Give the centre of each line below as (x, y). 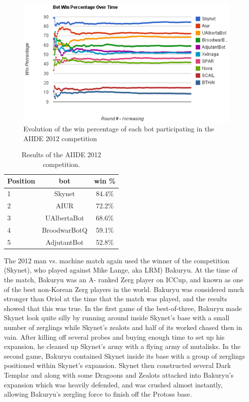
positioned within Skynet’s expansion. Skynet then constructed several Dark (117, 365)
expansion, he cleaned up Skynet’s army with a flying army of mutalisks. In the (122, 346)
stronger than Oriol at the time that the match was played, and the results (116, 299)
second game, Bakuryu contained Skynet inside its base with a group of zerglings (124, 356)
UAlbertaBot (65, 218)
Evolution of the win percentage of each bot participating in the (119, 129)
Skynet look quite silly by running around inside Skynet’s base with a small (117, 318)
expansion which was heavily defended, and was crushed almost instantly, (113, 384)
